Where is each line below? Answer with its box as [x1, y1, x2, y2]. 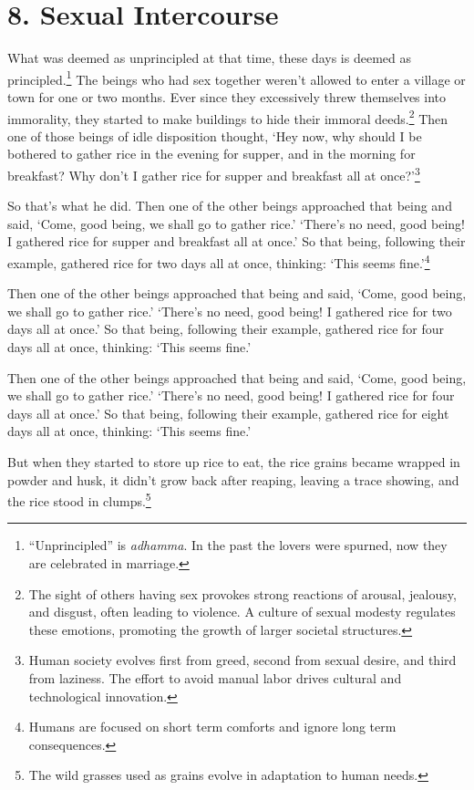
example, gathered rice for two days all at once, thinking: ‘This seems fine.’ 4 [7, 251, 430, 272]
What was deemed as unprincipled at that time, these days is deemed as [7, 48, 412, 68]
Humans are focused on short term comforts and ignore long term [28, 717, 397, 736]
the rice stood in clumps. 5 [7, 489, 151, 510]
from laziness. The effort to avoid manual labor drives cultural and [28, 669, 402, 688]
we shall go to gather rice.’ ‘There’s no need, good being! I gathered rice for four [7, 386, 455, 405]
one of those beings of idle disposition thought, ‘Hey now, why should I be [7, 126, 422, 145]
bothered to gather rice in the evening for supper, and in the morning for [7, 144, 416, 163]
